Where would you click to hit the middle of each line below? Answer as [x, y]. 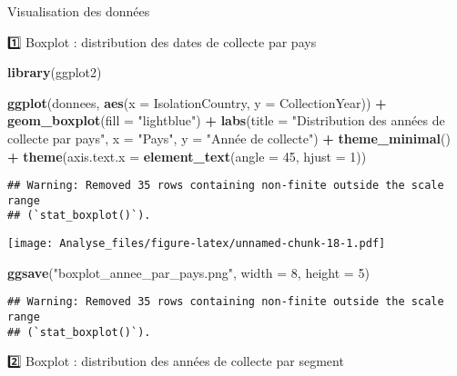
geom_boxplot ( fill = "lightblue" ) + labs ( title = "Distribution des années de [226, 120]
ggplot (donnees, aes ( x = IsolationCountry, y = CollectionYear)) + [197, 102]
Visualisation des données [79, 11]
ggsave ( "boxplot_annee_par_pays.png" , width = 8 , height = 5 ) [188, 272]
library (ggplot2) [55, 72]
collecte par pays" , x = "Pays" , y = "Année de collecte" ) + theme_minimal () [229, 138]
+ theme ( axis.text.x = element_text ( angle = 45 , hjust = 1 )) [187, 156]
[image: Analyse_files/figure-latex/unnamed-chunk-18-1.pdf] [197, 244]
